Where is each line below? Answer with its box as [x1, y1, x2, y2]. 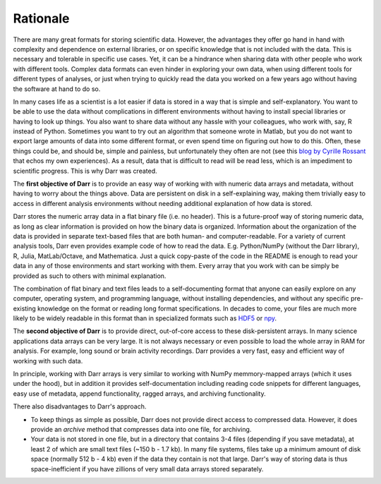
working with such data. [13, 356, 83, 365]
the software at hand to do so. [13, 85, 101, 93]
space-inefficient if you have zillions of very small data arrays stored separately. [30, 464, 264, 473]
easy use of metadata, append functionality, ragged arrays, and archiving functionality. [13, 389, 266, 398]
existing [13, 304, 37, 313]
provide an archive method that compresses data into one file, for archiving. [30, 425, 252, 433]
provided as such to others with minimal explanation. [13, 272, 167, 280]
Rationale [13, 11, 70, 26]
